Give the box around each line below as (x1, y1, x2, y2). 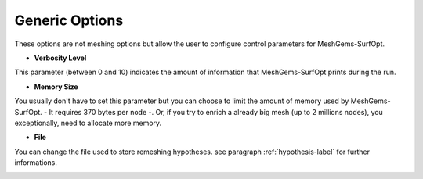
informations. (14, 158, 58, 167)
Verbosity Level (34, 53, 87, 63)
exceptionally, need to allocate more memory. (14, 118, 162, 127)
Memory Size (34, 82, 78, 91)
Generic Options (14, 12, 124, 29)
